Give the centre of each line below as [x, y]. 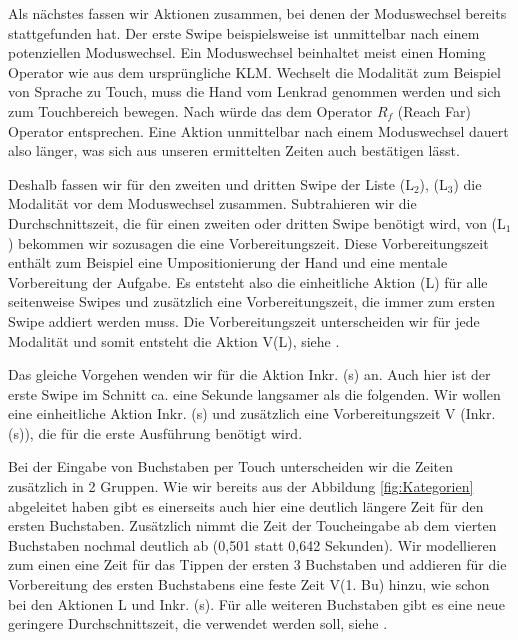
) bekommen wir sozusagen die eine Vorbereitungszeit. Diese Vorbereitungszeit [248, 242]
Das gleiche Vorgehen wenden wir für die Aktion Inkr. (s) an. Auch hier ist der [249, 374]
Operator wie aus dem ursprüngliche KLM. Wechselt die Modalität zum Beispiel [254, 71]
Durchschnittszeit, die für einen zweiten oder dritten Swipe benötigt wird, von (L [257, 222]
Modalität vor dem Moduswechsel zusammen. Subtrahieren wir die [212, 203]
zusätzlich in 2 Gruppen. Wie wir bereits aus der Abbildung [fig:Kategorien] [241, 486]
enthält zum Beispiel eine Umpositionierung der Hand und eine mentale [228, 262]
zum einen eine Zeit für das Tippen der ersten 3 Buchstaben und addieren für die [257, 564]
